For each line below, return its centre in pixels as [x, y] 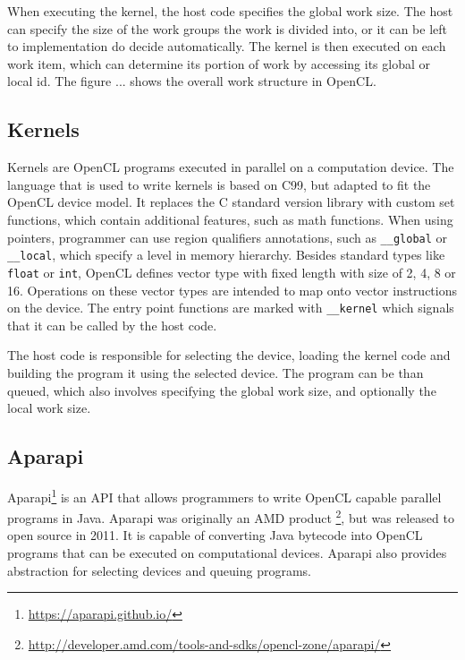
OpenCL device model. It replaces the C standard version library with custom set [231, 202]
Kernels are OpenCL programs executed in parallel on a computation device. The [231, 167]
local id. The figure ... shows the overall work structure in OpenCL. [192, 81]
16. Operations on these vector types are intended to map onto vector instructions [232, 290]
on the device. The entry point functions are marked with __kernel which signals [231, 308]
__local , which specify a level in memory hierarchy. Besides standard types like [226, 255]
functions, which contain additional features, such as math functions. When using [230, 219]
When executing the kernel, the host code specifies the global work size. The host [230, 11]
